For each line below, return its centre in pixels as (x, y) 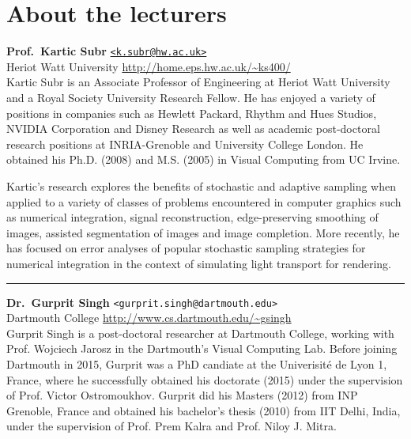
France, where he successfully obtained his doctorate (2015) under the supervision (205, 379)
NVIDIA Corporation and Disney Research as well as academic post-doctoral (193, 129)
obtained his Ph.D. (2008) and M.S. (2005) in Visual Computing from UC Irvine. (204, 159)
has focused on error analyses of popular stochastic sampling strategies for (186, 248)
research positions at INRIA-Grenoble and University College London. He (185, 144)
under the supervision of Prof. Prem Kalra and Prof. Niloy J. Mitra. (172, 426)
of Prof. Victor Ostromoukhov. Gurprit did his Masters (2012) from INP (182, 395)
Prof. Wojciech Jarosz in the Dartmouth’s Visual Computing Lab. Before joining (202, 348)
